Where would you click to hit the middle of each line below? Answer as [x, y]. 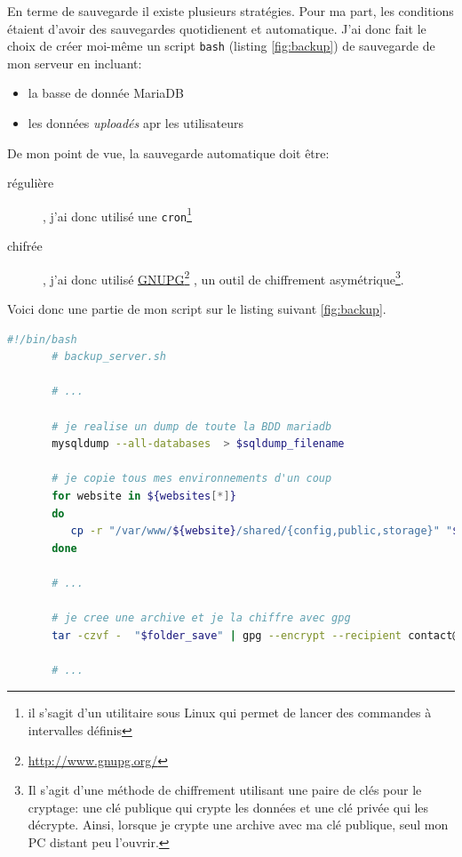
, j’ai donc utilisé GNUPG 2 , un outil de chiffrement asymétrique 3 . [223, 277]
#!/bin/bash [42, 339]
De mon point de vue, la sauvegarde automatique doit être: [168, 152]
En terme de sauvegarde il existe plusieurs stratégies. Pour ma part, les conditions [231, 11]
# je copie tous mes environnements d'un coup [192, 479]
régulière [31, 183]
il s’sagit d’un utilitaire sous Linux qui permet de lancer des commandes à [230, 713]
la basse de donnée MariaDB [106, 93]
